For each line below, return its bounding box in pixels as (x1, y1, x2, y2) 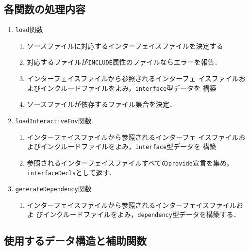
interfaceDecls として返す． (27, 167, 116, 177)
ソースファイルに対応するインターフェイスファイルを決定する (27, 40, 223, 50)
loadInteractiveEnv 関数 (15, 115, 92, 125)
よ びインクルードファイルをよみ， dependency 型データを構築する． (27, 209, 240, 219)
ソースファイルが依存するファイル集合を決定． (27, 99, 176, 109)
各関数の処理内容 (4, 1, 85, 17)
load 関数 (15, 24, 43, 34)
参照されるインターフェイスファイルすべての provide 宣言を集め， (27, 157, 233, 167)
